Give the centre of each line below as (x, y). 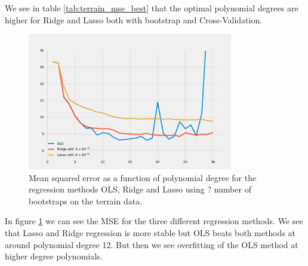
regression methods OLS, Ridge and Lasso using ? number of (140, 189)
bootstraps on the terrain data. (86, 201)
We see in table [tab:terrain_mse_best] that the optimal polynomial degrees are (152, 8)
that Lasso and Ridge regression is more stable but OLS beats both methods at (150, 233)
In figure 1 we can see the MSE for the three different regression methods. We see (154, 221)
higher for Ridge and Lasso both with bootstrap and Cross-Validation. (134, 19)
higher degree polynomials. (54, 256)
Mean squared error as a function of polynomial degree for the (143, 177)
